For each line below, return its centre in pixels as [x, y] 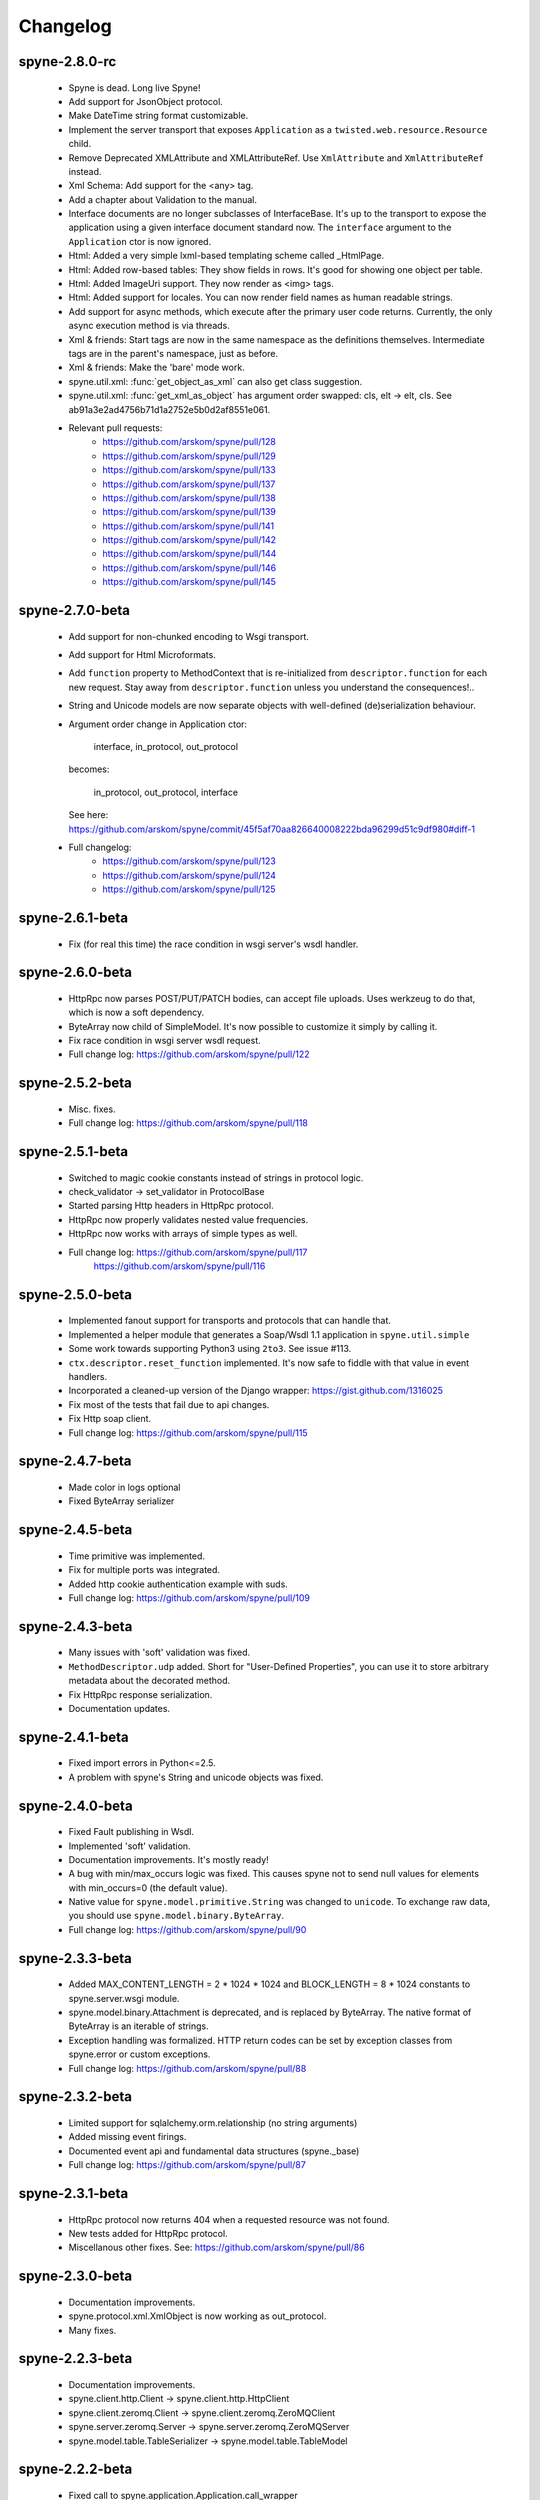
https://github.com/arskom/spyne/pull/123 [189, 861]
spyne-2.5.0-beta [75, 1294]
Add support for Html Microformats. [142, 655]
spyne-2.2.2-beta [75, 2469]
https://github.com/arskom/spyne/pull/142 [189, 540]
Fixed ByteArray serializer [121, 1501]
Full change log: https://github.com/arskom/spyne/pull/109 [189, 1597]
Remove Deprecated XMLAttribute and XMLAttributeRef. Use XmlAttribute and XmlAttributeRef [276, 157]
